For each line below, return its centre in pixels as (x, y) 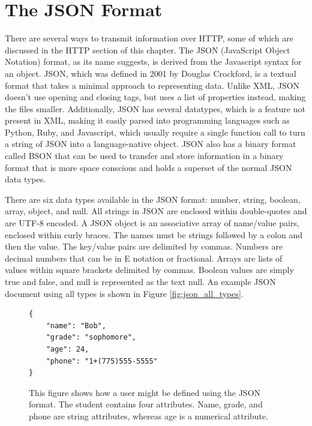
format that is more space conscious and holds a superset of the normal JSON (148, 167)
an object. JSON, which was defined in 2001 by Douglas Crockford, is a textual (151, 73)
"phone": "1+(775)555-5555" (102, 361)
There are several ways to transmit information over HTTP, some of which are (149, 38)
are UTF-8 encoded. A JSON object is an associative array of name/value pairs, (152, 223)
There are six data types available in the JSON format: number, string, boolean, (153, 199)
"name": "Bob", (76, 325)
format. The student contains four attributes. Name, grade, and (146, 404)
